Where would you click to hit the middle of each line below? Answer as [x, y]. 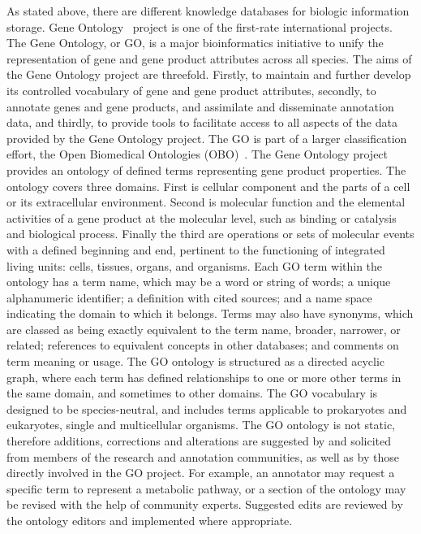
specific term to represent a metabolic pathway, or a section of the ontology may [206, 488]
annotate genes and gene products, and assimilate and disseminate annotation [200, 106]
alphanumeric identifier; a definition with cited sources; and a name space [189, 297]
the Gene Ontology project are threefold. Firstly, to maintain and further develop [209, 74]
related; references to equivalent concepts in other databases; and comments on [203, 345]
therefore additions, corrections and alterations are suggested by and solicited [199, 441]
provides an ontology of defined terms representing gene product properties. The [206, 169]
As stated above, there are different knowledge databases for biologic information [208, 11]
